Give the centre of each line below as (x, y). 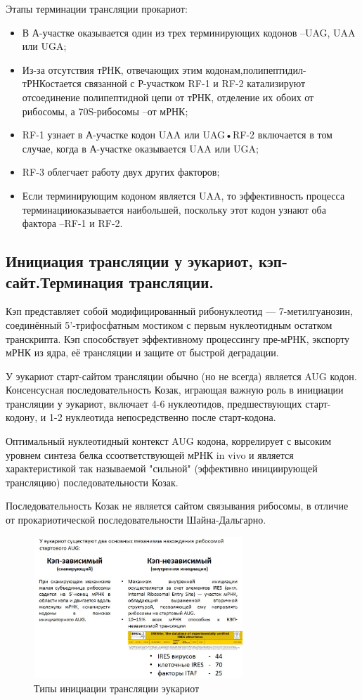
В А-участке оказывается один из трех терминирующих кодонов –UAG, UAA (189, 32)
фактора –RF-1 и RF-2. (72, 223)
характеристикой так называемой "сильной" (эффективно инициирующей (162, 468)
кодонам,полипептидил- (256, 69)
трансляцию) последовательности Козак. (92, 482)
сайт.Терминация (65, 281)
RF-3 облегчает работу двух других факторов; (121, 172)
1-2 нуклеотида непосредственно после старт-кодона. (163, 417)
